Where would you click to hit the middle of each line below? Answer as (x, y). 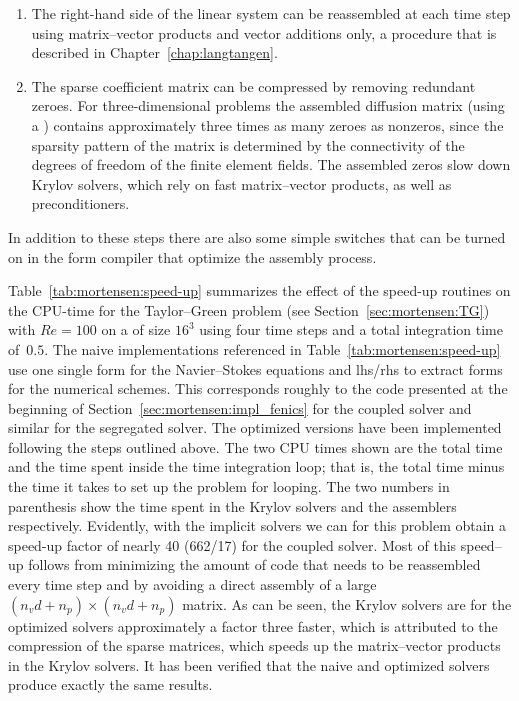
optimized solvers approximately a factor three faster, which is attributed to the (253, 625)
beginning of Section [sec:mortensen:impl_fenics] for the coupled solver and (240, 407)
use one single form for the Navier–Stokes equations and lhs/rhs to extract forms (255, 368)
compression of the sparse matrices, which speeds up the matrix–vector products (254, 645)
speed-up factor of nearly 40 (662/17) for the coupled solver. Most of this (232, 544)
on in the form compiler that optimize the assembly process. (192, 256)
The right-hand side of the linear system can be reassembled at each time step (271, 13)
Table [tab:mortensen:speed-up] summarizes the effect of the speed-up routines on (259, 290)
